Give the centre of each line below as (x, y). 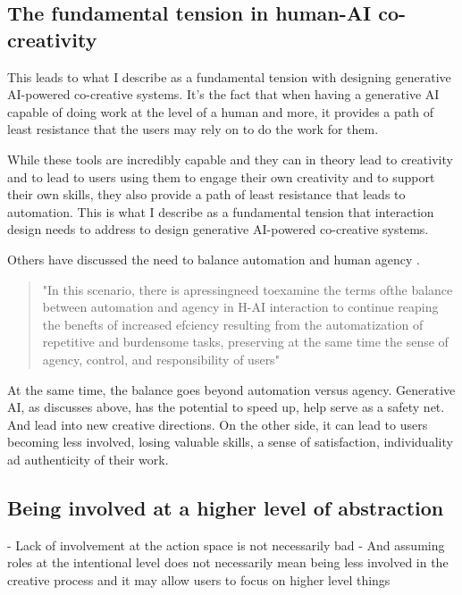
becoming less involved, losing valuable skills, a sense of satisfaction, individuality (230, 442)
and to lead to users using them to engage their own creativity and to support (221, 176)
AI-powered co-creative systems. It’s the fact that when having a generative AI (223, 94)
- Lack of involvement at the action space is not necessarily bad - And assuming (226, 545)
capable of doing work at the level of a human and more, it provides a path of (220, 111)
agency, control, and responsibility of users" (161, 359)
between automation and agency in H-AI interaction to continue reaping (240, 307)
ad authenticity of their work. (88, 459)
